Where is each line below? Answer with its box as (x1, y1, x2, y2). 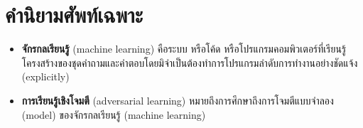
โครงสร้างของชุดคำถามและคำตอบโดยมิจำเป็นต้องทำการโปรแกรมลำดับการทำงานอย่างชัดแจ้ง (21, 55, 358, 70)
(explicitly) (21, 69, 70, 84)
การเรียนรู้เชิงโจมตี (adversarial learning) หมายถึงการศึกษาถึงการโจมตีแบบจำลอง (21, 92, 334, 107)
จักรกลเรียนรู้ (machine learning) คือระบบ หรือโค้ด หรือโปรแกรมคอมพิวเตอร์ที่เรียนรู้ (21, 41, 347, 56)
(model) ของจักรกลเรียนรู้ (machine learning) (21, 107, 206, 122)
